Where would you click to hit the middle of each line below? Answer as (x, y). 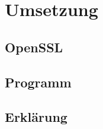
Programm (38, 82)
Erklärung (36, 117)
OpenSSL (34, 47)
